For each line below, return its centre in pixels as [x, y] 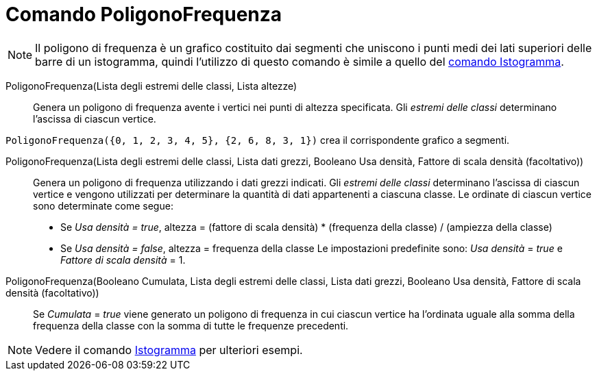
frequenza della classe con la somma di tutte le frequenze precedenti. [191, 325]
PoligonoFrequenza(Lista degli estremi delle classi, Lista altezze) [151, 86]
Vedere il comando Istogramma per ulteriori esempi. [169, 350]
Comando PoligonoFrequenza [144, 14]
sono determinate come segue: [103, 205]
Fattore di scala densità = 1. [123, 260]
